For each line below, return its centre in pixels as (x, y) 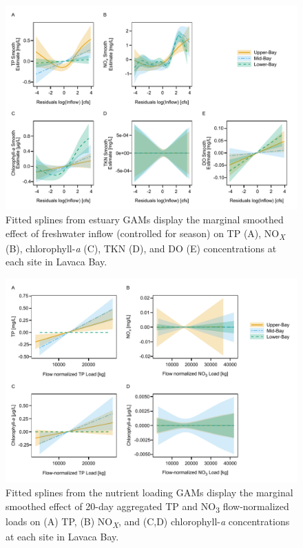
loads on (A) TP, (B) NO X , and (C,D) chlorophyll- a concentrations (148, 522)
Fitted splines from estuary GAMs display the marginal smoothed (145, 220)
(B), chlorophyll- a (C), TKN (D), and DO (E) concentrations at (141, 248)
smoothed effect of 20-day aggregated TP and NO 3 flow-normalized (147, 507)
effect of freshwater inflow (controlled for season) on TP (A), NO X (145, 234)
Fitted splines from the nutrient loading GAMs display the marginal (149, 493)
